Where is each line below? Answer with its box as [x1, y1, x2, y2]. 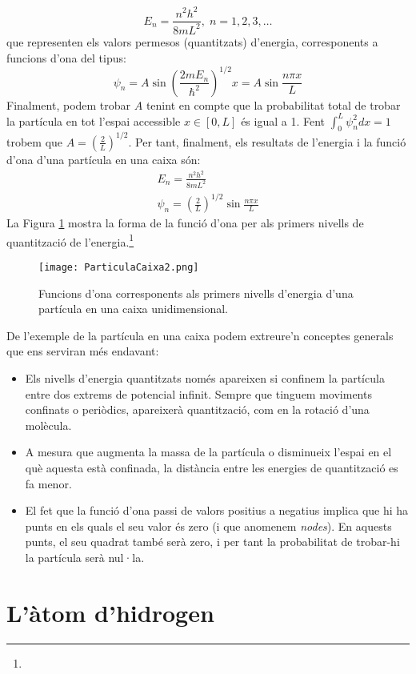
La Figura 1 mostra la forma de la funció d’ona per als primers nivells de [6, 215, 364, 231]
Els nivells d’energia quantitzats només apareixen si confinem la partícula [25, 369, 385, 386]
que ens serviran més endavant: [6, 343, 159, 359]
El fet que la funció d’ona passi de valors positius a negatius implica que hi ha [25, 502, 409, 519]
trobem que [6, 133, 63, 150]
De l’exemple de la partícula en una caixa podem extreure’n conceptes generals [6, 327, 394, 343]
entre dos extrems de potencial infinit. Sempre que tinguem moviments [25, 385, 372, 402]
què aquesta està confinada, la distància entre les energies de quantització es [25, 459, 398, 475]
